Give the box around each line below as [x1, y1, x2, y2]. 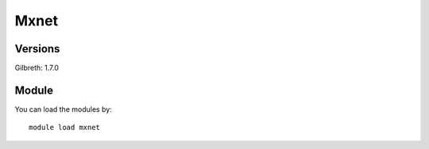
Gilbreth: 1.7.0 [14, 63, 60, 73]
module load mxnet [29, 123, 101, 132]
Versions [14, 42, 60, 55]
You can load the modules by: [14, 104, 113, 114]
